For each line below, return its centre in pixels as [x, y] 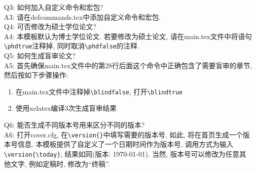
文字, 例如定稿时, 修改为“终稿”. [60, 163]
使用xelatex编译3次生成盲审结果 [66, 108]
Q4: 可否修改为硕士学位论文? [50, 26]
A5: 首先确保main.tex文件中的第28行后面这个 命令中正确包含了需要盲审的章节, [128, 65]
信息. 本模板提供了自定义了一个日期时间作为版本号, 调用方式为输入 [126, 144]
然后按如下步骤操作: [36, 75]
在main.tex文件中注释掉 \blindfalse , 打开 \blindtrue [99, 91]
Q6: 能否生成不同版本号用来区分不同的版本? [74, 125]
